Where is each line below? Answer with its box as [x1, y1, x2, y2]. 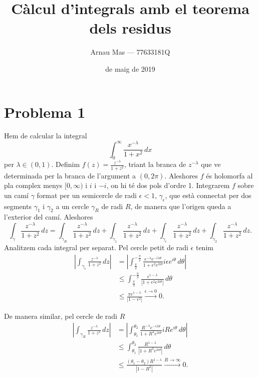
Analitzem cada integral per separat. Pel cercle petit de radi [4, 242, 188, 253]
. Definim [51, 159, 80, 169]
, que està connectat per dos [165, 190, 251, 200]
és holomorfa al [206, 170, 253, 180]
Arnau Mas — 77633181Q [90, 47, 170, 57]
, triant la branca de [124, 159, 186, 169]
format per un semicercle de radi [37, 190, 137, 200]
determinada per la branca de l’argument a [4, 170, 136, 180]
